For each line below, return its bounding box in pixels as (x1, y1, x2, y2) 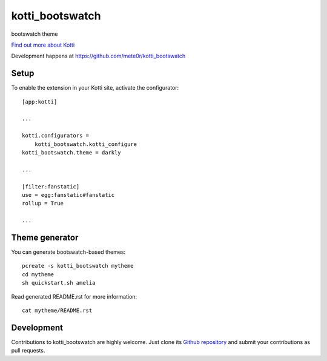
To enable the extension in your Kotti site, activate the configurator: (11, 84, 179, 91)
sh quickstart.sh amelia (22, 279, 96, 286)
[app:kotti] (22, 98, 58, 105)
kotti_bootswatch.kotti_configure (34, 141, 137, 148)
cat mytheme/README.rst (22, 306, 93, 314)
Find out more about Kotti (11, 41, 75, 48)
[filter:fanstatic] (22, 183, 80, 190)
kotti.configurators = (22, 132, 90, 139)
